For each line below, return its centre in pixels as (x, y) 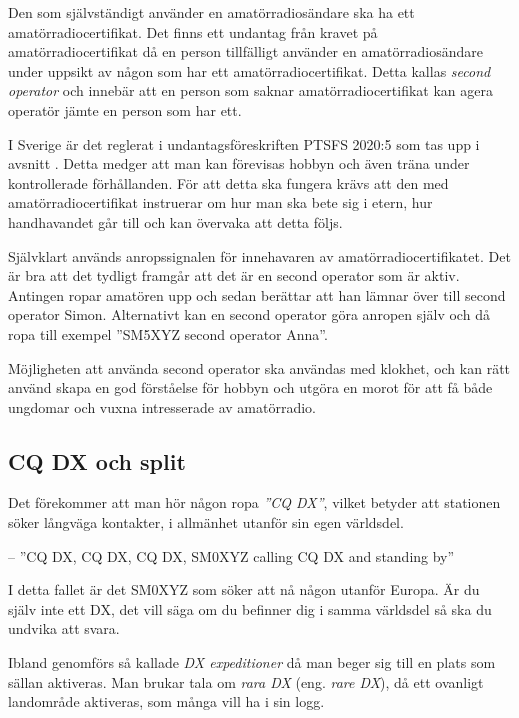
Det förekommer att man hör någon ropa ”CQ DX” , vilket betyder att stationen (254, 502)
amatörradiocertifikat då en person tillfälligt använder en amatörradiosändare (245, 51)
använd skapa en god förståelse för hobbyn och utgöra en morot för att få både (250, 387)
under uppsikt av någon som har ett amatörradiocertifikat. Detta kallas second (249, 70)
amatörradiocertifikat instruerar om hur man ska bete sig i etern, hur (220, 202)
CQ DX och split (97, 460)
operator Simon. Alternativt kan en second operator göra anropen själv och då (249, 314)
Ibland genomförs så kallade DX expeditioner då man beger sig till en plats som (252, 662)
